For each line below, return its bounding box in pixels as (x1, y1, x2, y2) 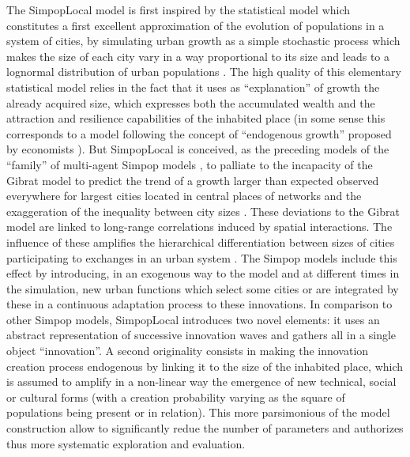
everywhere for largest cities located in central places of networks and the (6, 187, 362, 204)
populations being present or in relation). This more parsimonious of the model (6, 404, 390, 421)
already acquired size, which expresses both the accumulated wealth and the (6, 94, 375, 111)
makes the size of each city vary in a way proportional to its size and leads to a (6, 47, 389, 64)
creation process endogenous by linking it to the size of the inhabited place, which (6, 357, 404, 374)
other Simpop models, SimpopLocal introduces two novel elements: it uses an (6, 311, 380, 327)
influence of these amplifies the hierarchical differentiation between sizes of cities (6, 233, 395, 250)
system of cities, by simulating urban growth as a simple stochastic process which (6, 32, 401, 49)
